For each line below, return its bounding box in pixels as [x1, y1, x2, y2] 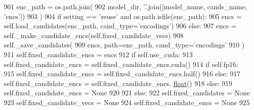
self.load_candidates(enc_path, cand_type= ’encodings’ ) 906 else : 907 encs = [4, 21, 236, 31]
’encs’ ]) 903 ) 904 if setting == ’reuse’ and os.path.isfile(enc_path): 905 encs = [4, 11, 242, 21]
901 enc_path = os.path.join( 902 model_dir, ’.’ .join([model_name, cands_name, [4, 1, 247, 11]
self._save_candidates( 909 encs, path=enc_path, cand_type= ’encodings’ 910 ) [4, 40, 245, 50]
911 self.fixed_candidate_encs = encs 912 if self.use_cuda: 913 [4, 49, 193, 59]
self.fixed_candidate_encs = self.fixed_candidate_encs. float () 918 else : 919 [4, 78, 232, 88]
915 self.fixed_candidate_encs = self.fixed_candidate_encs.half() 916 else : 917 [4, 68, 241, 79]
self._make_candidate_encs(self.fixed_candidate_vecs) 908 [4, 30, 184, 40]
